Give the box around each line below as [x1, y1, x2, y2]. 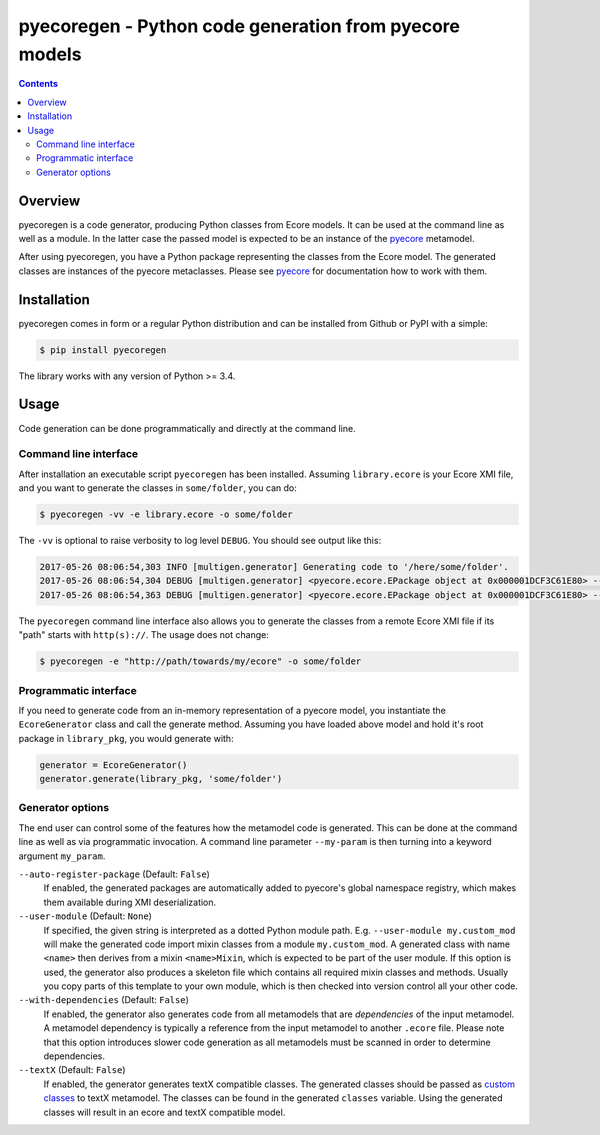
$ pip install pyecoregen [39, 344, 167, 355]
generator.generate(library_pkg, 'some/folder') [39, 773, 283, 785]
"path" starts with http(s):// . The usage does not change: [18, 629, 269, 641]
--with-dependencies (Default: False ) [18, 994, 189, 1006]
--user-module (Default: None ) [18, 910, 152, 922]
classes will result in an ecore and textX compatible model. [43, 1106, 286, 1118]
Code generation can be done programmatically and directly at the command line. [18, 422, 356, 434]
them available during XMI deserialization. [43, 896, 217, 908]
